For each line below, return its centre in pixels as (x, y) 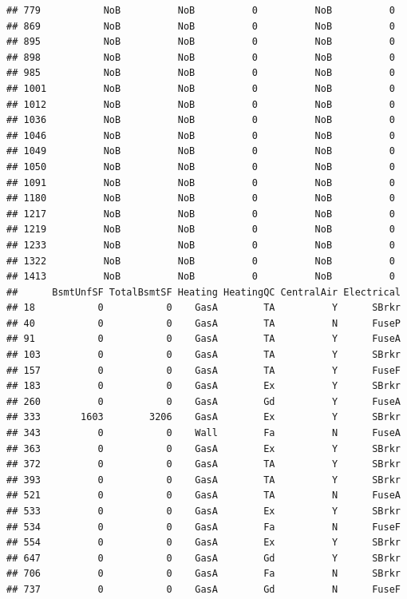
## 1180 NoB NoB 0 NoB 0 (201, 198)
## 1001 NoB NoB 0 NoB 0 (201, 88)
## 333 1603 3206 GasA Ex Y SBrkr (203, 417)
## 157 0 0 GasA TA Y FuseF (203, 370)
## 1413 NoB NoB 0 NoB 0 (201, 277)
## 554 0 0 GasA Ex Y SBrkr (203, 543)
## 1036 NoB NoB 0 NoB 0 (201, 120)
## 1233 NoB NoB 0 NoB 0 (201, 245)
